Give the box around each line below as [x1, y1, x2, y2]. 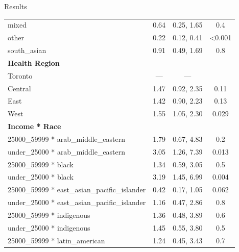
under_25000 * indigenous [8, 222, 90, 233]
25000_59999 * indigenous [8, 210, 90, 220]
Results [4, 1, 27, 11]
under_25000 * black [8, 171, 74, 182]
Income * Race [8, 121, 61, 132]
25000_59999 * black [8, 159, 74, 169]
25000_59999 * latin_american [8, 235, 105, 245]
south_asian [8, 45, 46, 56]
